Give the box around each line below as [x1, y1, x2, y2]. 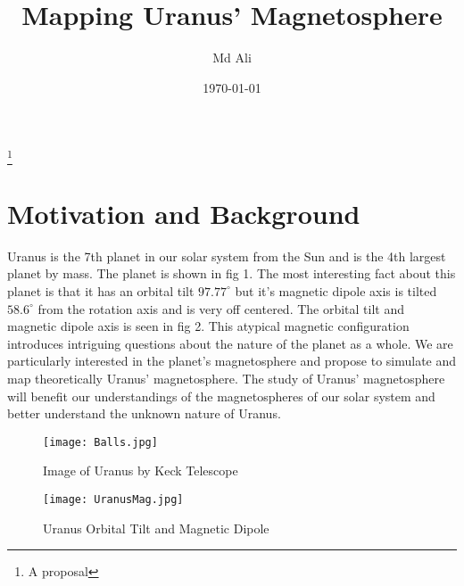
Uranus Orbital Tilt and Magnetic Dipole [43, 518, 269, 537]
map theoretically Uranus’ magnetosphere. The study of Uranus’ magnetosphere [7, 368, 445, 387]
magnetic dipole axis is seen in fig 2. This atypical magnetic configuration [7, 317, 410, 335]
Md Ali [212, 48, 252, 67]
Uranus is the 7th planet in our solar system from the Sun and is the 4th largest [7, 246, 446, 265]
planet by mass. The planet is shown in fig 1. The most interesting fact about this [7, 264, 456, 283]
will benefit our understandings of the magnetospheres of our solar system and [7, 386, 435, 405]
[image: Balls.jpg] [43, 435, 158, 449]
